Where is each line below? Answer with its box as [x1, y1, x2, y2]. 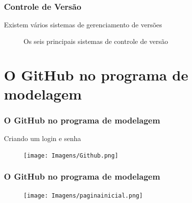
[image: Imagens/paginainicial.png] [24, 192, 143, 199]
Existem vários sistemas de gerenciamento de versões [4, 20, 162, 30]
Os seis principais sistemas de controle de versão [24, 36, 168, 46]
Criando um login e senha [4, 133, 81, 143]
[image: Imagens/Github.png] [24, 152, 119, 159]
